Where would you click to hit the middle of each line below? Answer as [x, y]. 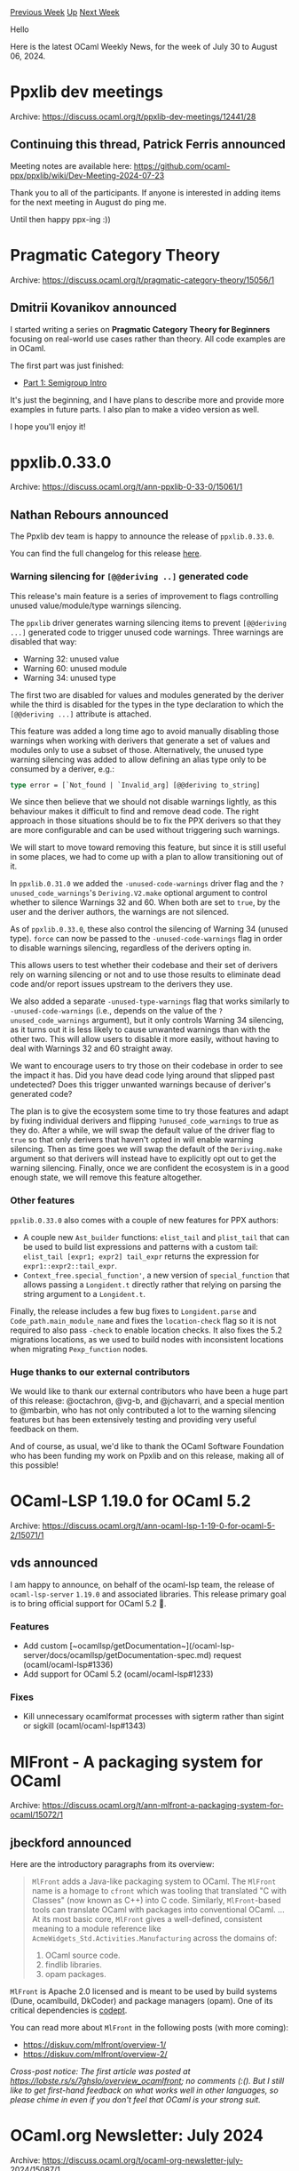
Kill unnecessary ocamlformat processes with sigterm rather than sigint [153, 1717]
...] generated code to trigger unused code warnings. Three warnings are [147, 632]
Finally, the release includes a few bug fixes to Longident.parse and [133, 1311]
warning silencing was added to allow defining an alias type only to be [138, 759]
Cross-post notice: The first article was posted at [100, 2071]
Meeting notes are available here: [71, 165]
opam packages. [76, 1975]
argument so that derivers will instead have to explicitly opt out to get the [143, 1158]
